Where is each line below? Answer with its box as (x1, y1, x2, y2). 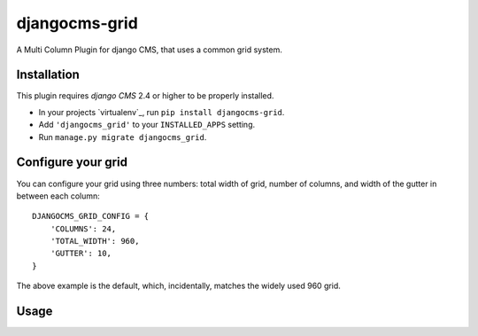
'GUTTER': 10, (50, 248, 112, 259)
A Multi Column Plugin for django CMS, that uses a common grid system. (16, 44, 282, 55)
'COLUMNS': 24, (50, 223, 117, 234)
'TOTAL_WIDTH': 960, (50, 236, 140, 246)
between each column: (16, 191, 101, 201)
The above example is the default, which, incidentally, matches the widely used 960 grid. (16, 280, 341, 292)
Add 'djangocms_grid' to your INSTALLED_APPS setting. (38, 120, 256, 130)
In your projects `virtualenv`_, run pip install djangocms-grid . (38, 106, 285, 117)
